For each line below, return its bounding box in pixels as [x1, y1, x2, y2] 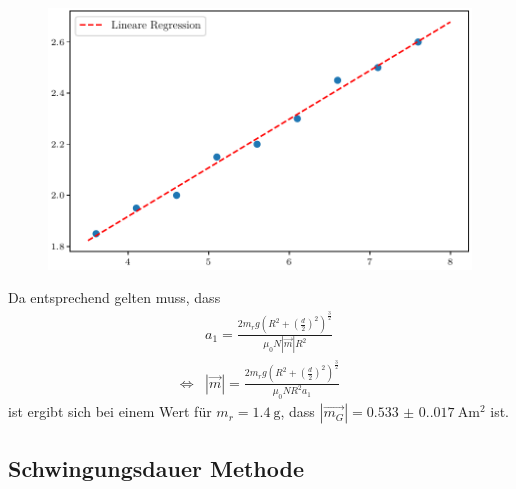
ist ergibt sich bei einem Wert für [8, 401, 212, 422]
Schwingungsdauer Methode [8, 452, 304, 483]
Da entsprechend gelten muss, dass [8, 287, 221, 308]
